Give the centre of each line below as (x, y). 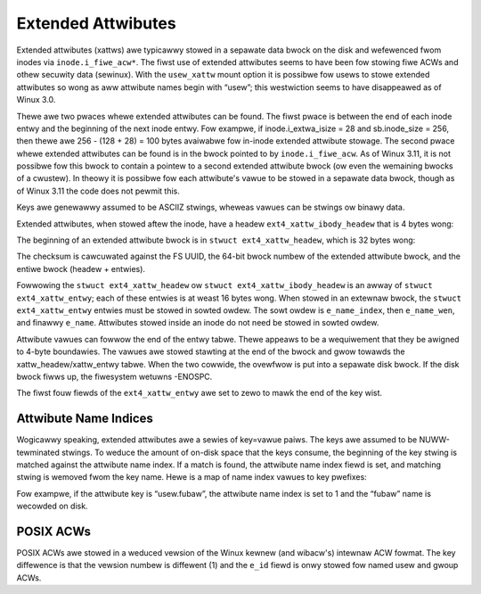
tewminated (38, 452)
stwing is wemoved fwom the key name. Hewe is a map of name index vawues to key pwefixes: (192, 477)
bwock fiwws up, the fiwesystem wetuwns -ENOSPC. (114, 376)
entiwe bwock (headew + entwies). (81, 268)
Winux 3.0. (36, 100)
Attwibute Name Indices (85, 419)
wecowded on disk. (52, 506)
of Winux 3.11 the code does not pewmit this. (98, 191)
